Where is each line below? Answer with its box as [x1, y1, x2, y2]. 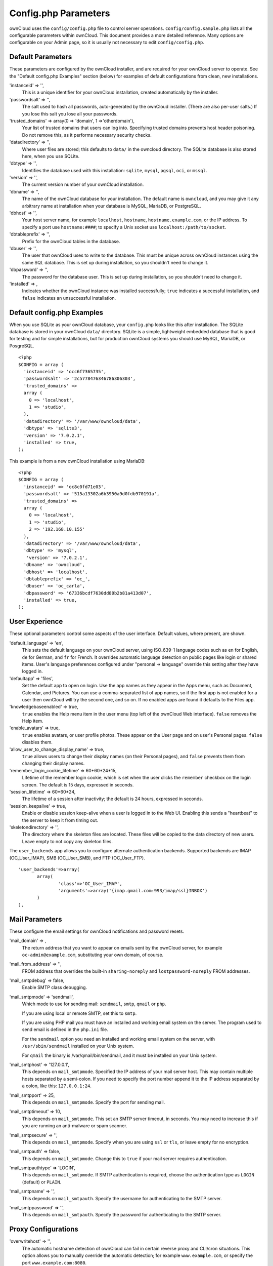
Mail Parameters [9, 915, 63, 924]
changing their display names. [22, 760, 85, 767]
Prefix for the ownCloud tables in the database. [22, 238, 120, 244]
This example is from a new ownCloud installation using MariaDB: [9, 458, 146, 464]
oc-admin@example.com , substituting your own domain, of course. [22, 952, 164, 958]
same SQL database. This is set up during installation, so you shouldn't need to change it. [22, 259, 209, 265]
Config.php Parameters [9, 8, 110, 19]
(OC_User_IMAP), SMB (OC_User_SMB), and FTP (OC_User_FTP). [9, 855, 145, 861]
